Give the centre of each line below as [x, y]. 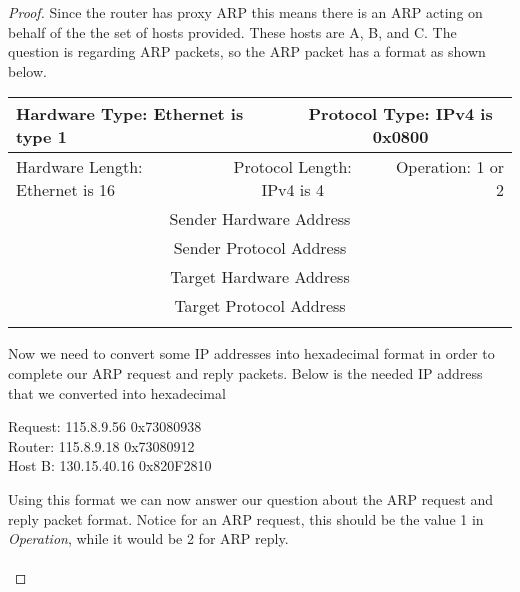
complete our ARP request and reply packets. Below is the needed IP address [245, 372]
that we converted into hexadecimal [117, 392]
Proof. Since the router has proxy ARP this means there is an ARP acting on [245, 12]
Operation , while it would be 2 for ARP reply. [148, 538]
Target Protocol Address [260, 306]
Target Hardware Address [260, 277]
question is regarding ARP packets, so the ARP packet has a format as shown [247, 51]
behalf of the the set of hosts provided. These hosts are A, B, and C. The [232, 31]
